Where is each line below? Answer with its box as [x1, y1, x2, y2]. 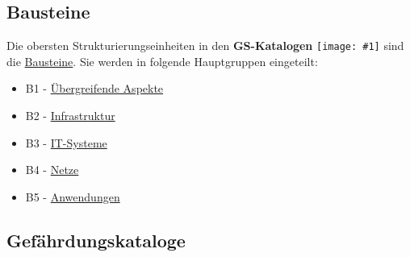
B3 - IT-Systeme [25, 134, 107, 151]
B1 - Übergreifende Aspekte [25, 80, 164, 97]
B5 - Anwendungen [25, 188, 120, 205]
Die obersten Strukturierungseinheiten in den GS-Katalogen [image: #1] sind [6, 37, 404, 54]
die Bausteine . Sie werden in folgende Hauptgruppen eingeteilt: [6, 52, 318, 69]
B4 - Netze [25, 161, 79, 178]
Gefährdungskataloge [6, 227, 186, 252]
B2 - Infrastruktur [25, 107, 115, 124]
